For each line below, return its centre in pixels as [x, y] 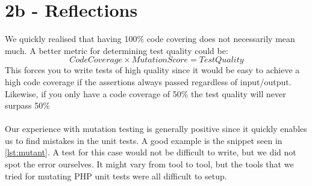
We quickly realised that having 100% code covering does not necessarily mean [150, 39]
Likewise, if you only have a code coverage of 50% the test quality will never [145, 93]
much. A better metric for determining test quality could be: [117, 50]
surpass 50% [27, 105]
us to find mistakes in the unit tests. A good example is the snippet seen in [144, 140]
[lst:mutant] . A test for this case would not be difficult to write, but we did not [151, 152]
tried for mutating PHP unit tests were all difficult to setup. [116, 175]
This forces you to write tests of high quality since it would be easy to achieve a [152, 70]
